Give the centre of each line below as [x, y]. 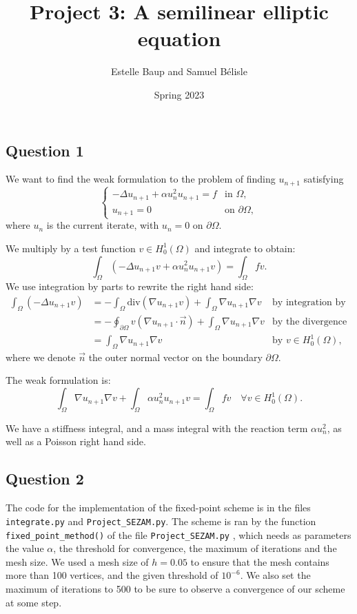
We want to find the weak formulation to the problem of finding [141, 179]
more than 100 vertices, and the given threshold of [112, 575]
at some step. [34, 602]
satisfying [324, 179]
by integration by [309, 302]
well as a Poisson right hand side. [76, 441]
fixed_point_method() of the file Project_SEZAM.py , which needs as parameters [178, 534]
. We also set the [275, 575]
